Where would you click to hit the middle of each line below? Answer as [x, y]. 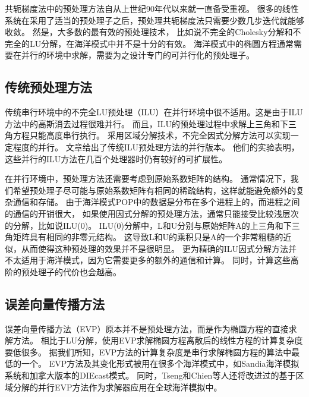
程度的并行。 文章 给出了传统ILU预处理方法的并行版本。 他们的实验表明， [156, 146]
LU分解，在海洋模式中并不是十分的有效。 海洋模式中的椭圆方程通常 [161, 43]
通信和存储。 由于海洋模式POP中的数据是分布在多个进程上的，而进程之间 [156, 202]
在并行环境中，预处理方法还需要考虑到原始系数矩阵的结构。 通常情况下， [148, 179]
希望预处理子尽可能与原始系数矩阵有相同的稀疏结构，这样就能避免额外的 [154, 190]
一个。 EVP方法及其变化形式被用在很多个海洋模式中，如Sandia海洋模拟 [160, 363]
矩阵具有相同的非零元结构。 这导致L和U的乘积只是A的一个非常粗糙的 [148, 237]
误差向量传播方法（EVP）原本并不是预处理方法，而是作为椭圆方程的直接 [147, 328]
